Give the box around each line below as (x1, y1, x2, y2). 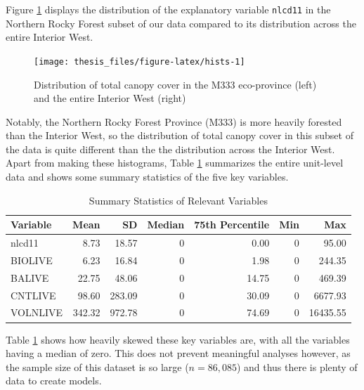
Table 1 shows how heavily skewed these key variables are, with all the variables (6, 332, 350, 346)
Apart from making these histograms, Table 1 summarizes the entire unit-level (6, 155, 344, 170)
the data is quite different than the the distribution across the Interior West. (6, 141, 335, 156)
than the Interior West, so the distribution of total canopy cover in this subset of (6, 128, 353, 143)
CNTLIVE (11, 287, 56, 302)
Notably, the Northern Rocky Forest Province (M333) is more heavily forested (6, 114, 342, 129)
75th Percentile (194, 217, 270, 232)
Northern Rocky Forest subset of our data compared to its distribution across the (6, 15, 356, 30)
